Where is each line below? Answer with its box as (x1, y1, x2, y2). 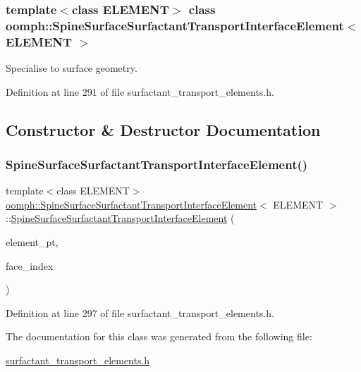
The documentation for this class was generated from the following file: (6, 329, 312, 344)
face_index (6, 258, 54, 273)
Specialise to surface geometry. (6, 61, 137, 75)
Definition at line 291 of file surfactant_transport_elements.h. (6, 84, 274, 99)
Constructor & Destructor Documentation (6, 118, 321, 140)
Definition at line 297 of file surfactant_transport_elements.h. (6, 305, 274, 320)
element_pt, (6, 235, 59, 249)
